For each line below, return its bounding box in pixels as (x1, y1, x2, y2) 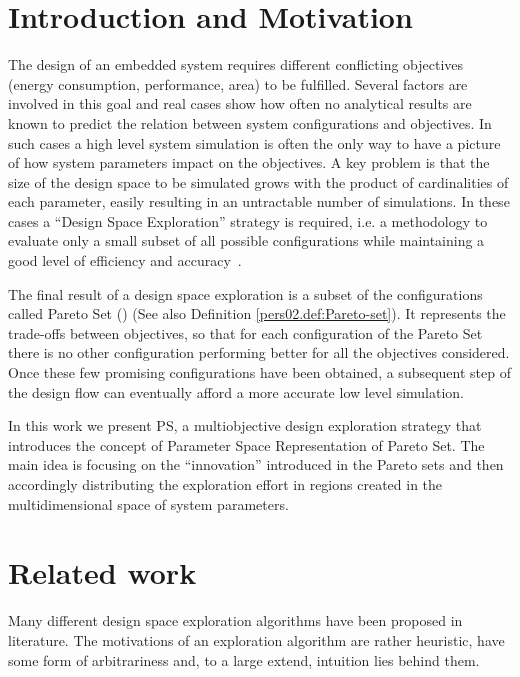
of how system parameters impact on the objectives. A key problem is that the (8, 152, 490, 173)
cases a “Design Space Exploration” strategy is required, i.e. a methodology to (8, 210, 488, 231)
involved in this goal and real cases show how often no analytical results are (8, 93, 472, 114)
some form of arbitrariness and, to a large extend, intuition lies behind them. (8, 649, 480, 670)
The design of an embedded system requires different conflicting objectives (8, 54, 464, 75)
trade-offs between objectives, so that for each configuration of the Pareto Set (8, 322, 483, 343)
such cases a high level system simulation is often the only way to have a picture (8, 132, 501, 153)
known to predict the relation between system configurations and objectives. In (8, 112, 492, 133)
